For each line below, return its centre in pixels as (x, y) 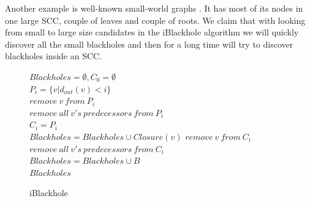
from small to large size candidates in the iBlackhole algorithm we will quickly (152, 32)
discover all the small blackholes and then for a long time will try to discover (149, 44)
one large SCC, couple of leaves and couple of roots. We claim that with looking (155, 20)
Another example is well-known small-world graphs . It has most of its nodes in (154, 8)
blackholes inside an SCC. (54, 56)
